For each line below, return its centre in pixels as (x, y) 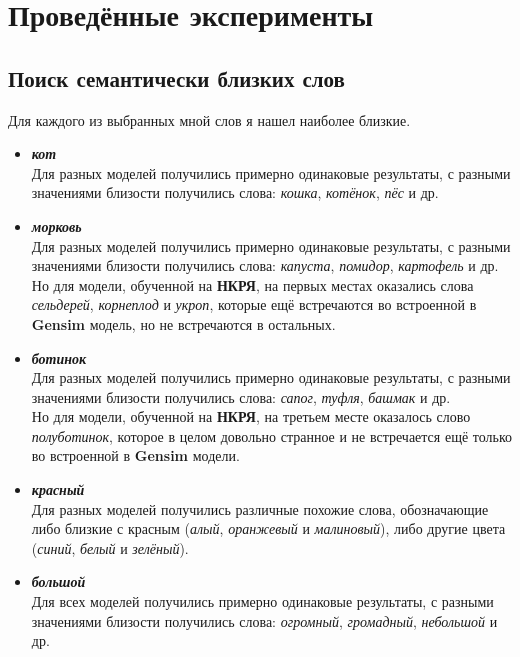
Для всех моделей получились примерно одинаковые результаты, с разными (262, 601)
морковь (56, 225)
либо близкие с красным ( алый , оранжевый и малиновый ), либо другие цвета (268, 528)
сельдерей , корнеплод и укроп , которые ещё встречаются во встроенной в (254, 304)
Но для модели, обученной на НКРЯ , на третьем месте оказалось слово (251, 416)
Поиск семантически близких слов (176, 77)
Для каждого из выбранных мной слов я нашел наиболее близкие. (209, 119)
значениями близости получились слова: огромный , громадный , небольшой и (264, 620)
